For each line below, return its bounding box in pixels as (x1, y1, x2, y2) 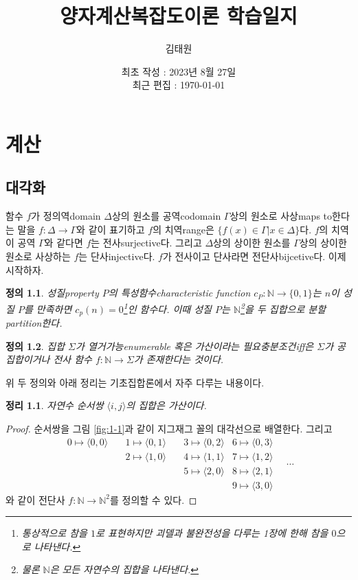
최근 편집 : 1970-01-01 (132, 78, 225, 92)
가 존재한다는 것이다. (133, 352, 224, 367)
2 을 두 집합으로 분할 (240, 299, 326, 316)
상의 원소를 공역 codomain (111, 209, 221, 223)
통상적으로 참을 (21, 526, 87, 540)
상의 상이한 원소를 (213, 235, 291, 250)
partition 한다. (5, 315, 63, 329)
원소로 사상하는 (5, 249, 71, 264)
